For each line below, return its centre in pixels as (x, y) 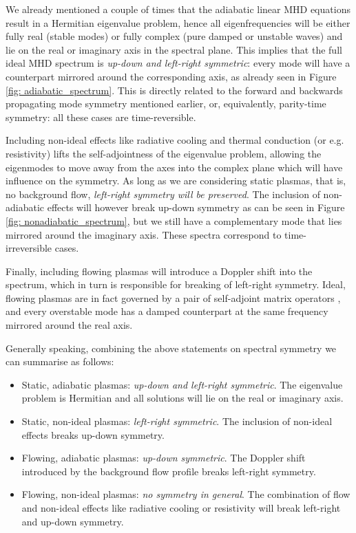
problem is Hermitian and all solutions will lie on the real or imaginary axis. (182, 398)
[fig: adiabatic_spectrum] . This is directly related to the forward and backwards (174, 90)
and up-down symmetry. (73, 521)
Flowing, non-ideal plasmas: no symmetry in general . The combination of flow (186, 494)
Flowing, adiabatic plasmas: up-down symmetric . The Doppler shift (164, 458)
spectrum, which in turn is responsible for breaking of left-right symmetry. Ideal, (176, 284)
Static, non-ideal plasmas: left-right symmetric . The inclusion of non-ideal (177, 421)
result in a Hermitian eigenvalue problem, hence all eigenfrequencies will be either (178, 22)
